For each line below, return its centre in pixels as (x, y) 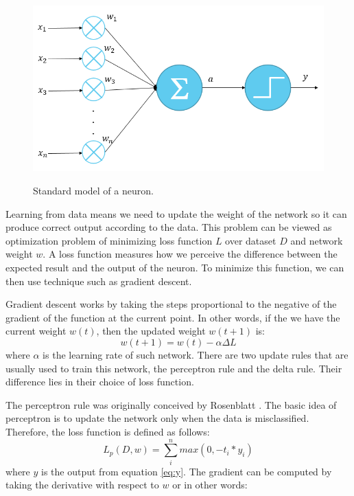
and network (317, 240)
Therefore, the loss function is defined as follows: (108, 431)
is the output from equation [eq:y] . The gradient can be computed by (187, 471)
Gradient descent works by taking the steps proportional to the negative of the (171, 304)
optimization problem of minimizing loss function (109, 240)
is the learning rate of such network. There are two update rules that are (196, 354)
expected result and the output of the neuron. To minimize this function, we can (175, 267)
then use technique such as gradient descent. (99, 281)
